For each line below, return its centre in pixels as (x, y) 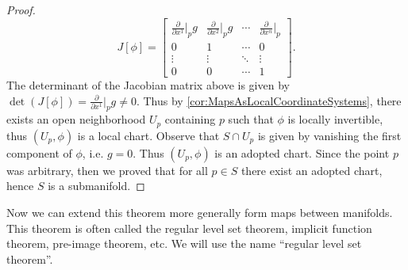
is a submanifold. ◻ (96, 186)
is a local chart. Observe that (148, 135)
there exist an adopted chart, (312, 170)
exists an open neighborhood (76, 119)
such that (251, 119)
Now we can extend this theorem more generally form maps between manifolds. (200, 213)
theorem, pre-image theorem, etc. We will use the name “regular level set (184, 243)
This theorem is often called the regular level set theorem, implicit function (189, 228)
